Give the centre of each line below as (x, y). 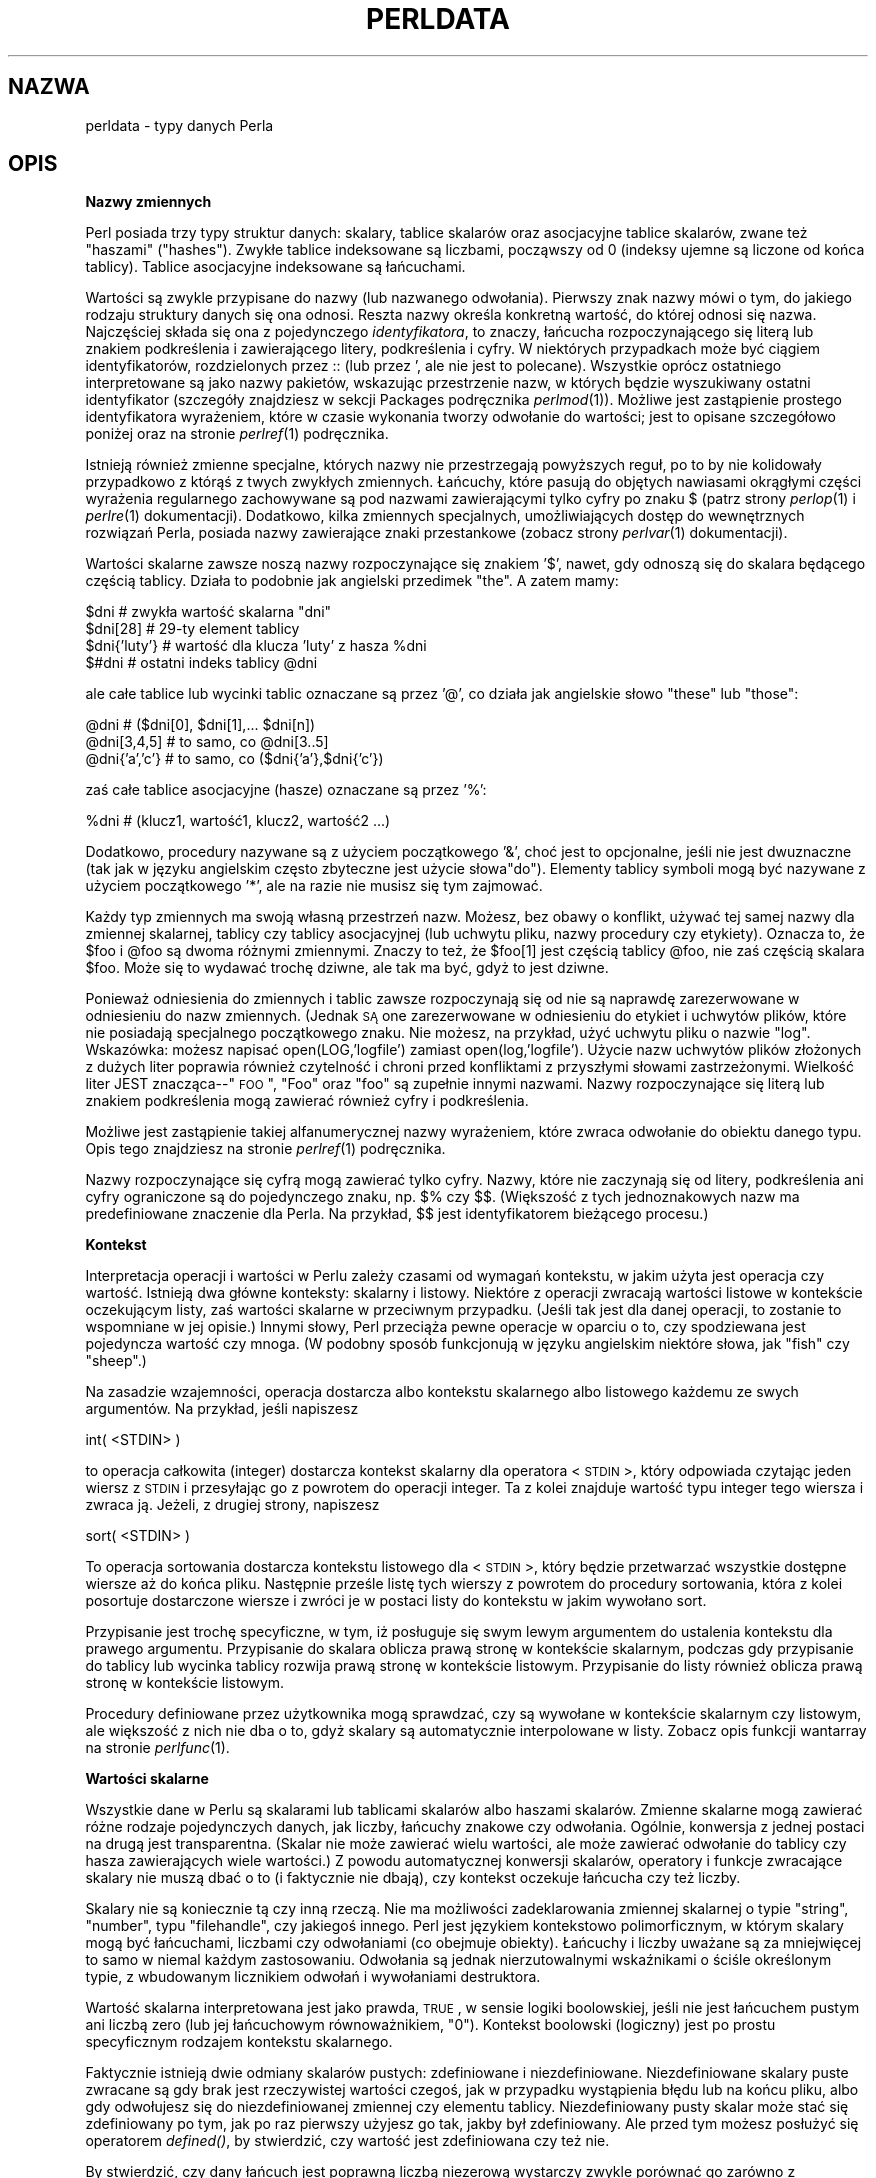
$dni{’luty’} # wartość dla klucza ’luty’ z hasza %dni (256, 646)
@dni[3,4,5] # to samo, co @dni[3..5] (207, 742)
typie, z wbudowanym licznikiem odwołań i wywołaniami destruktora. (313, 1977)
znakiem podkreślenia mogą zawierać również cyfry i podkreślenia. (307, 1101)
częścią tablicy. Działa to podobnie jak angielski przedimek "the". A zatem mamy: (352, 581)
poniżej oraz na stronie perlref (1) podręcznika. (237, 434)
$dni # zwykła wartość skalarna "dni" (208, 612)
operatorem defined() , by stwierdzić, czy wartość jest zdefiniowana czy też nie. (347, 2141)
